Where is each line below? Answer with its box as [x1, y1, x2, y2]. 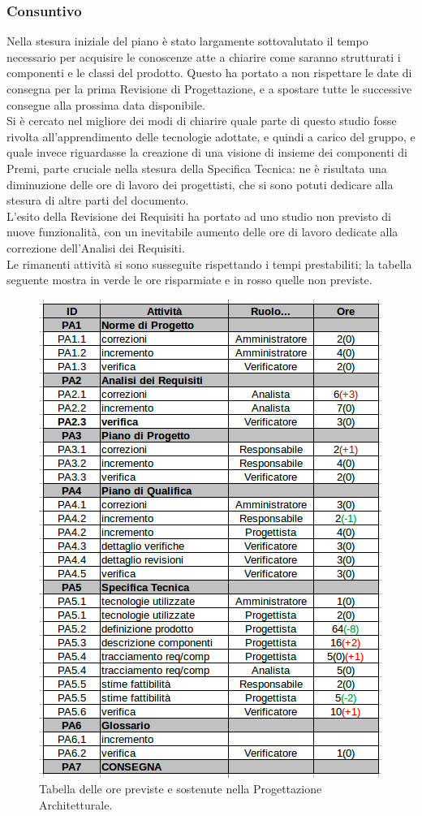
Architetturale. [39, 796, 113, 813]
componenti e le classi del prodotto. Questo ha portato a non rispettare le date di [6, 64, 412, 81]
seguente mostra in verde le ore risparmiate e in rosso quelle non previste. [6, 271, 372, 288]
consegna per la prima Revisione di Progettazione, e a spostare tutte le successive [6, 80, 412, 97]
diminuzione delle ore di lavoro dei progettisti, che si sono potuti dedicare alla [6, 175, 394, 192]
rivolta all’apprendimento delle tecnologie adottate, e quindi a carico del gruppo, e [6, 127, 416, 145]
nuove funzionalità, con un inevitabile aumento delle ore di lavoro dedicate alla [6, 223, 398, 240]
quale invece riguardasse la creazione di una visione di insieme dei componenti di [6, 144, 407, 161]
